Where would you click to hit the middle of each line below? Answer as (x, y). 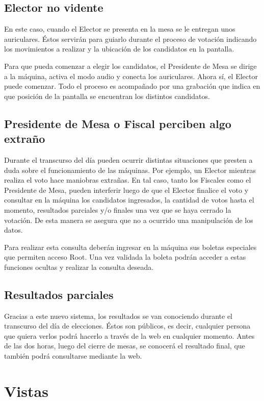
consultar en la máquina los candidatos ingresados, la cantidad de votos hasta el (129, 200)
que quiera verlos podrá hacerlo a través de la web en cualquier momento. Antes (129, 335)
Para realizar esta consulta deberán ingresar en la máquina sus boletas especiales (130, 247)
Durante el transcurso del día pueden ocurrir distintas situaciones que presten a (128, 159)
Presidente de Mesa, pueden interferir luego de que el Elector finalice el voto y (126, 190)
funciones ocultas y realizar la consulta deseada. (79, 267)
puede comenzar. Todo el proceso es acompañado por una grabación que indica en (132, 86)
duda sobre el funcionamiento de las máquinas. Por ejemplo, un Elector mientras (130, 170)
